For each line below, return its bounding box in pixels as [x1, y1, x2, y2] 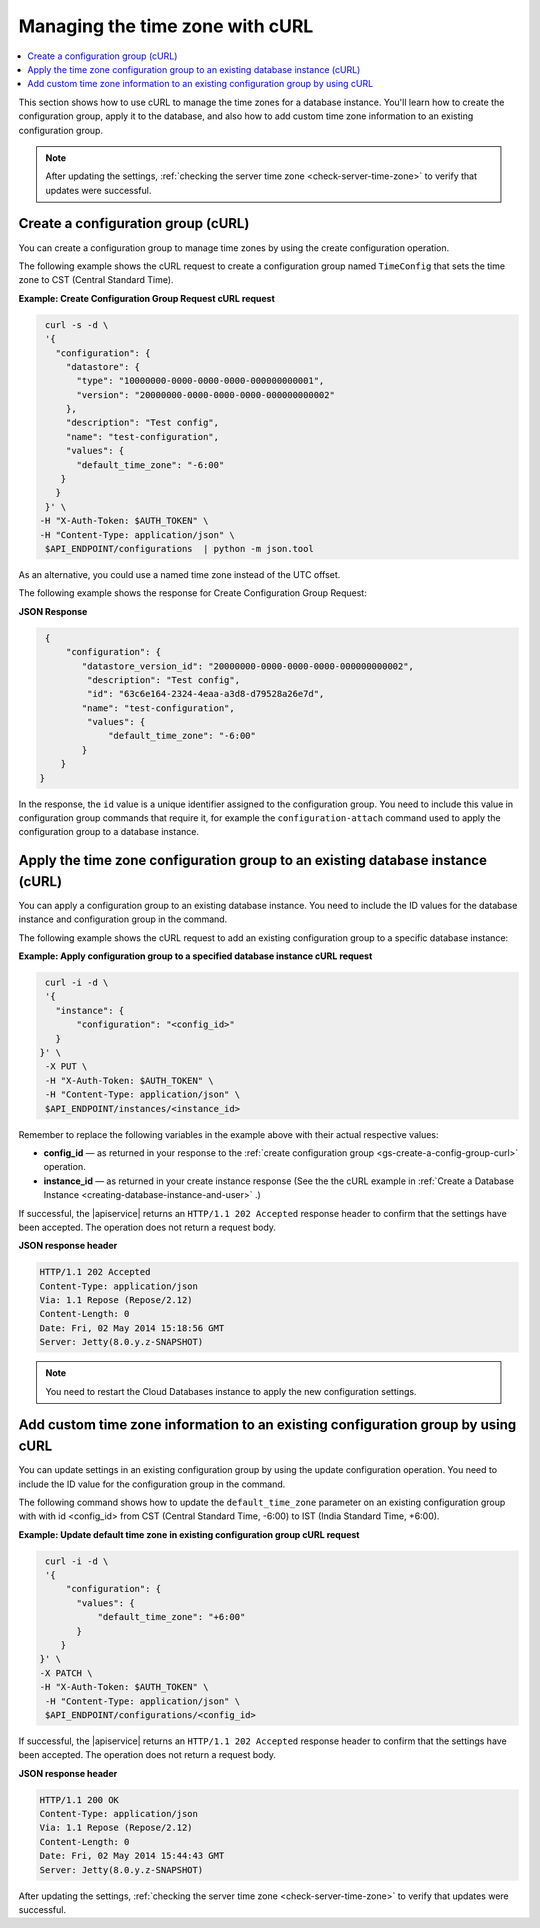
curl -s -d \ [45, 319, 109, 330]
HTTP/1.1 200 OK [39, 1794, 120, 1805]
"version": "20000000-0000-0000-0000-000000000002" [76, 389, 335, 400]
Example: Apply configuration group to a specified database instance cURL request [18, 950, 373, 962]
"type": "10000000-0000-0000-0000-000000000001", [76, 375, 325, 387]
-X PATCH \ [39, 1667, 93, 1679]
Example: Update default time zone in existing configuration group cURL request [18, 1528, 360, 1540]
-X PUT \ [45, 1061, 88, 1072]
